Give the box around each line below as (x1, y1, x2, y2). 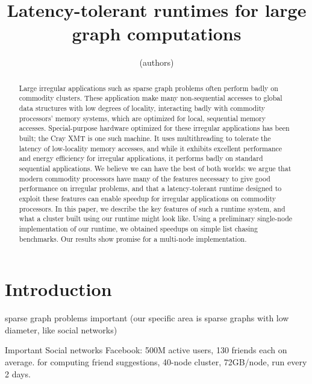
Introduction (5, 277, 112, 301)
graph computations (72, 21, 242, 46)
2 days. (5, 367, 31, 380)
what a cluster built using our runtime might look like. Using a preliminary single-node (19, 213, 293, 224)
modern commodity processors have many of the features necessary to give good (19, 173, 270, 183)
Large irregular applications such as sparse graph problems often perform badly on (19, 83, 278, 93)
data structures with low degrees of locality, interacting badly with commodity (19, 103, 266, 113)
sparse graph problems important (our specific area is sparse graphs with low (5, 312, 289, 324)
